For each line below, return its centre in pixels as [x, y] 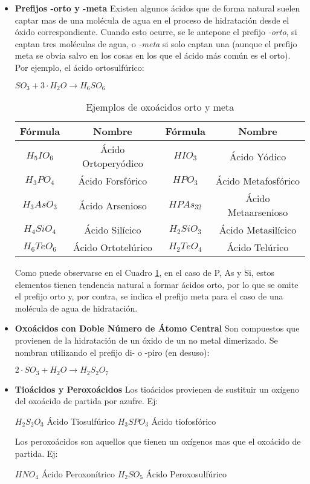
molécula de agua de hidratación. [76, 308]
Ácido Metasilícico [258, 230]
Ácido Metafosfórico [258, 181]
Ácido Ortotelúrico [112, 247]
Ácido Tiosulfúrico [81, 421]
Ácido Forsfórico [113, 181]
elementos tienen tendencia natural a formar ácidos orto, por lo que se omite [157, 284]
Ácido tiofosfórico [184, 421]
